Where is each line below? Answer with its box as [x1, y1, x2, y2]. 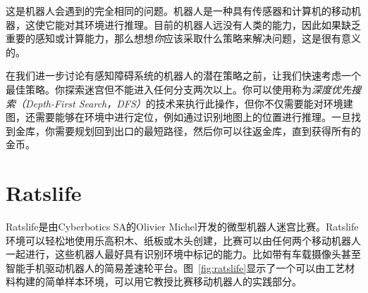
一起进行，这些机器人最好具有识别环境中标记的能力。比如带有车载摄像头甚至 [6, 247, 361, 261]
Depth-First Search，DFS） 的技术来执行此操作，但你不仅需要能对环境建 [25, 96, 353, 110]
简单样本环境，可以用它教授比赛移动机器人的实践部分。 [44, 274, 302, 289]
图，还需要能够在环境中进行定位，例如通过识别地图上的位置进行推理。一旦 [6, 110, 351, 124]
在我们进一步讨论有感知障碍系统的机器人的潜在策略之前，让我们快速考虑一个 [6, 68, 361, 83]
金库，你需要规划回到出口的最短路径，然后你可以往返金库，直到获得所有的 [15, 123, 361, 138]
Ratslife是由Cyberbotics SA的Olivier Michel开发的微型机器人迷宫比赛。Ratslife [6, 219, 359, 234]
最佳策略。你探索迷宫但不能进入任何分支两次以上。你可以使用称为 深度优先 [6, 82, 351, 96]
